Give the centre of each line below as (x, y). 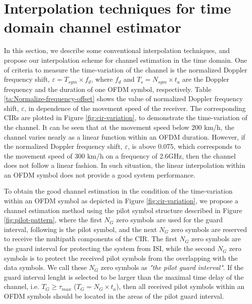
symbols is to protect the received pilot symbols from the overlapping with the (121, 258)
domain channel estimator (93, 27)
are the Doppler (206, 79)
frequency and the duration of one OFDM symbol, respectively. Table (108, 89)
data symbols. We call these (45, 267)
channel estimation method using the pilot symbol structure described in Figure (123, 210)
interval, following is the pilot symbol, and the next (81, 229)
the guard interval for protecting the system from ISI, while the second (110, 248)
